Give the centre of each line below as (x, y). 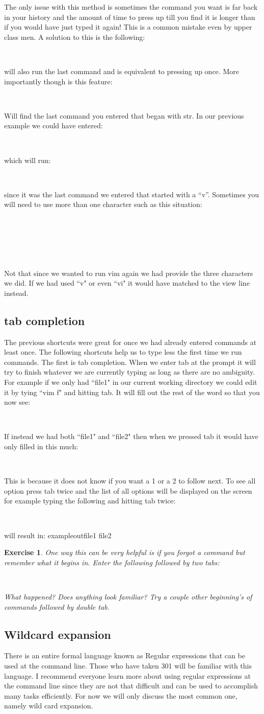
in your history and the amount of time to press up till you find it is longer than (130, 17)
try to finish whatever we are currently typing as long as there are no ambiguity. (130, 372)
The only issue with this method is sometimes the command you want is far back (131, 7)
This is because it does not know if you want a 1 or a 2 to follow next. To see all (130, 481)
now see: (17, 402)
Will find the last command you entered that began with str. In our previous (124, 115)
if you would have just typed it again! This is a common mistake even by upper (128, 27)
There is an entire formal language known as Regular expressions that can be (125, 655)
